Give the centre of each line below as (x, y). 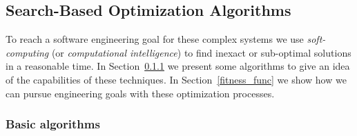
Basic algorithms (53, 124)
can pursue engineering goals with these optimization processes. (140, 93)
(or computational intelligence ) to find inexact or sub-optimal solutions (201, 52)
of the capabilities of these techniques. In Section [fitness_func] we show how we (176, 79)
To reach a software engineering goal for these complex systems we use (155, 39)
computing (27, 52)
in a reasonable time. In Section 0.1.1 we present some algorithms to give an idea (178, 66)
